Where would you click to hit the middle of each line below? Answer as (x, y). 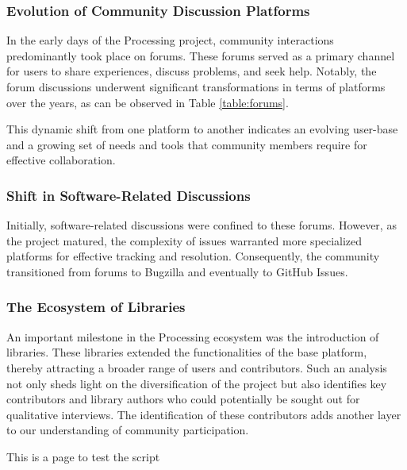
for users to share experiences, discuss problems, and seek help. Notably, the (192, 71)
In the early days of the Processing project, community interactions (170, 40)
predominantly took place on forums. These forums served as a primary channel (201, 55)
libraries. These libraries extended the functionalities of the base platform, (187, 352)
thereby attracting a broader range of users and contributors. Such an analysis (197, 367)
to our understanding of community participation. (128, 430)
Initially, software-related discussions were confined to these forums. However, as (202, 225)
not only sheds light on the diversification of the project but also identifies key (197, 383)
